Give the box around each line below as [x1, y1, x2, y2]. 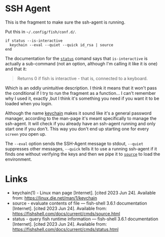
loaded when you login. [5, 100, 53, 106]
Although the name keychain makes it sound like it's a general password [5, 110, 152, 116]
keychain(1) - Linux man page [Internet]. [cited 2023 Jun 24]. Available [12, 190, 156, 196]
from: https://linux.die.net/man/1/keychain [12, 195, 98, 201]
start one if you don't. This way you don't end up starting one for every [5, 126, 149, 132]
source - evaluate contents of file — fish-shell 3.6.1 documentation [12, 200, 147, 206]
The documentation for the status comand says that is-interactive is [5, 55, 148, 61]
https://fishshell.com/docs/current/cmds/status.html [12, 226, 119, 232]
